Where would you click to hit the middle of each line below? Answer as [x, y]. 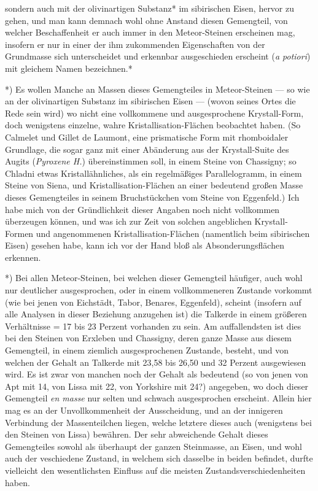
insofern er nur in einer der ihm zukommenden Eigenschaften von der [135, 44]
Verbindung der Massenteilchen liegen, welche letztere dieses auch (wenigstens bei [158, 422]
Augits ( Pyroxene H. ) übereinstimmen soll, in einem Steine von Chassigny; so [151, 161]
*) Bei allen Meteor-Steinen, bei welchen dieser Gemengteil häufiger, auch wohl [154, 278]
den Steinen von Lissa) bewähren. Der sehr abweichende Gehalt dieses [137, 434]
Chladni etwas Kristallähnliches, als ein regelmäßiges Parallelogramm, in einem [153, 173]
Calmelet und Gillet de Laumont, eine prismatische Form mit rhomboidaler [147, 137]
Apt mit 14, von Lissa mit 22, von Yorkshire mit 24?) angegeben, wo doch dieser [157, 386]
